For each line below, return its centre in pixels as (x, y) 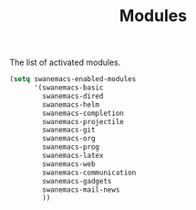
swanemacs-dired (73, 96)
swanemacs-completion (83, 113)
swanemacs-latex (73, 156)
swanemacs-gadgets (77, 181)
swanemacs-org (69, 139)
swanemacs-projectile (83, 121)
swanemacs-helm (71, 105)
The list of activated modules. (65, 63)
